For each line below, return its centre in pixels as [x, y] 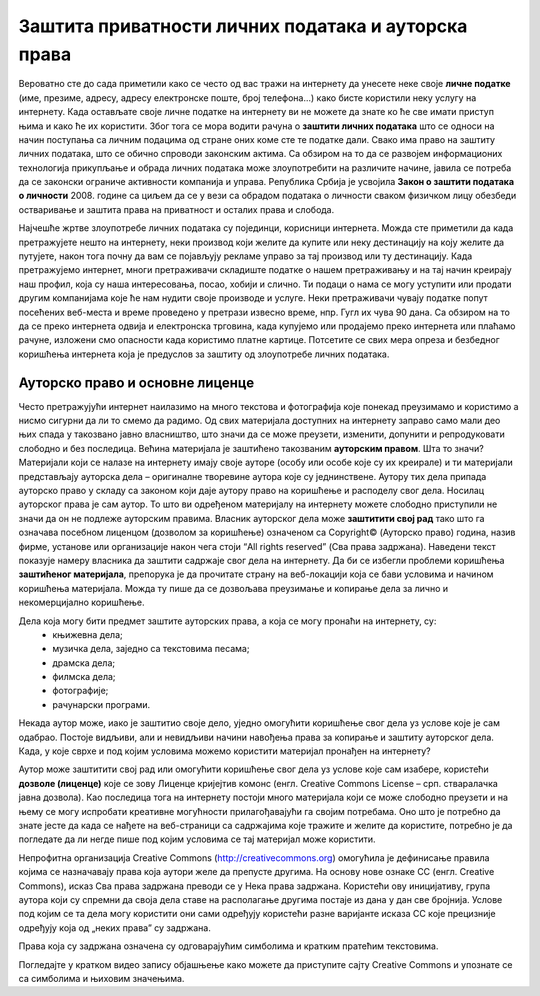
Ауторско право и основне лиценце [136, 382]
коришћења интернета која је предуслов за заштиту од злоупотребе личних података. [204, 354]
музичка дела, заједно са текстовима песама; [151, 649]
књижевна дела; [88, 634]
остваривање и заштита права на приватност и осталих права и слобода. [176, 209]
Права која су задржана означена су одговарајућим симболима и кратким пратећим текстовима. [228, 946]
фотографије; [80, 691]
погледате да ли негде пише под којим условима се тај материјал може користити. [197, 839]
